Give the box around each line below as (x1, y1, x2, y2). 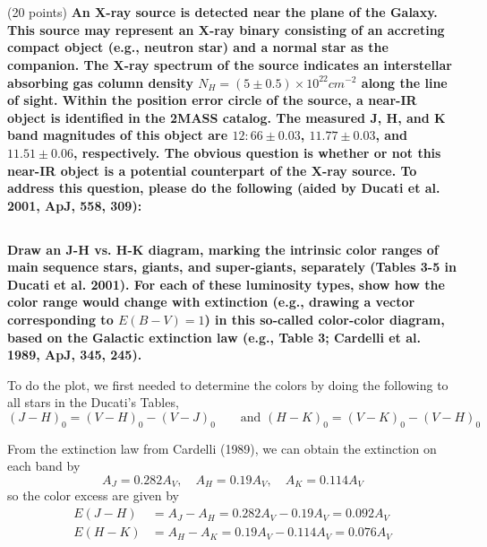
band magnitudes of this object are (7, 126, 228, 144)
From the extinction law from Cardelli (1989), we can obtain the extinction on (7, 438, 437, 457)
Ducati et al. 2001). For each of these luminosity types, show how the (7, 274, 445, 293)
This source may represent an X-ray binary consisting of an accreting (7, 20, 445, 39)
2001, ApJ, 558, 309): (7, 195, 142, 214)
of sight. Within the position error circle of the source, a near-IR (7, 91, 417, 109)
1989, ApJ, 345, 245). (7, 345, 142, 364)
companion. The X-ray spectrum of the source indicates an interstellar (7, 55, 452, 74)
